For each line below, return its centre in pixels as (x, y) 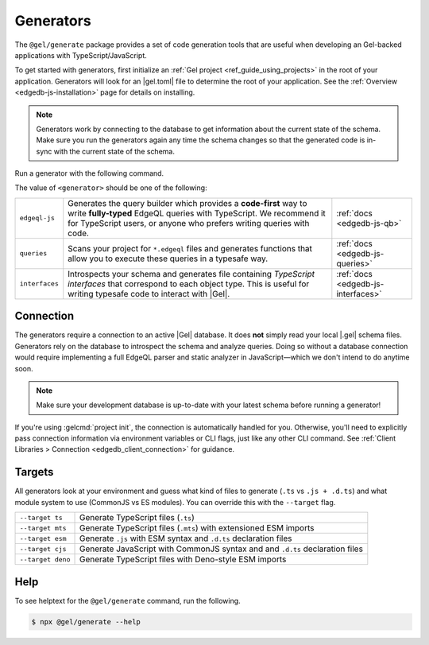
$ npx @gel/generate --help (86, 622)
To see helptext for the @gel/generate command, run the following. (128, 600)
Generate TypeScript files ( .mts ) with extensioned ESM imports (197, 528)
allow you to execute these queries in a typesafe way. (168, 258)
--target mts (43, 528)
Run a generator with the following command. (89, 173)
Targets (34, 472)
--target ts (41, 517)
